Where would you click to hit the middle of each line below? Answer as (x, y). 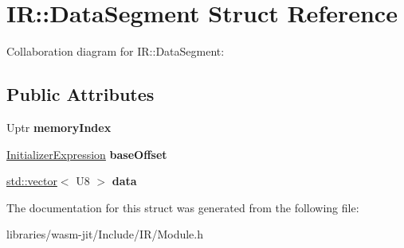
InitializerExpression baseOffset (87, 154)
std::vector (32, 181)
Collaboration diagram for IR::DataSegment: (116, 51)
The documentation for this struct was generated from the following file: (183, 207)
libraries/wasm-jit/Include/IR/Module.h (105, 234)
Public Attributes (80, 94)
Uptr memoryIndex (59, 127)
